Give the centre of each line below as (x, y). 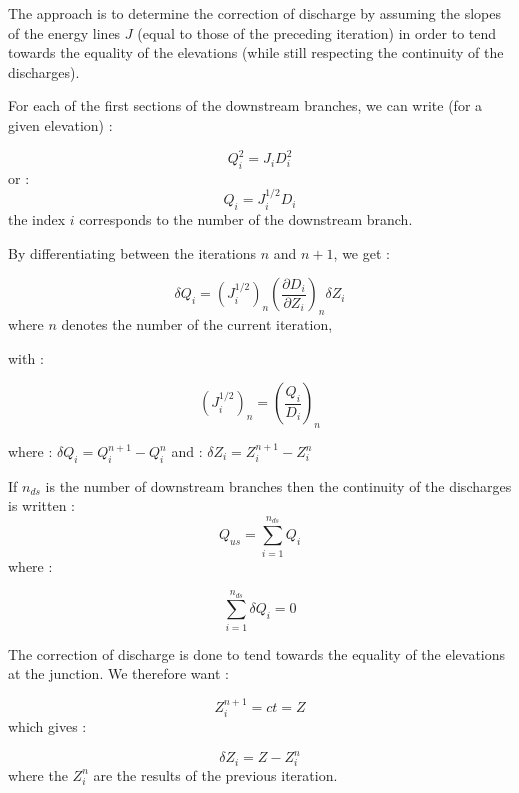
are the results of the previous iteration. (215, 774)
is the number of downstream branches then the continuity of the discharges (278, 485)
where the (38, 774)
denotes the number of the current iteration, (197, 324)
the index (37, 219)
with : (26, 357)
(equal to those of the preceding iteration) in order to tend (317, 32)
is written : (42, 505)
